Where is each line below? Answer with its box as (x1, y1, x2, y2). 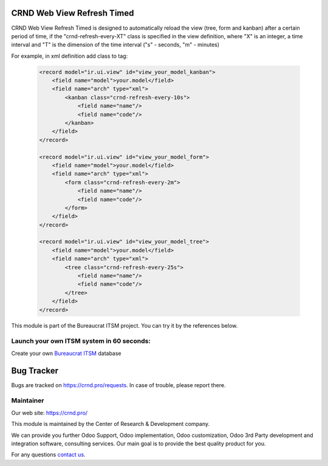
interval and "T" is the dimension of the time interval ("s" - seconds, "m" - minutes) (11, 41, 220, 49)
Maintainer (11, 396, 44, 405)
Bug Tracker (11, 365, 59, 376)
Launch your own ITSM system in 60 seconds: (11, 337, 151, 345)
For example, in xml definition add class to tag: (11, 52, 128, 59)
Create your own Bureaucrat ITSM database (11, 349, 121, 357)
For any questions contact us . (11, 451, 86, 458)
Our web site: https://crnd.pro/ (11, 409, 88, 416)
